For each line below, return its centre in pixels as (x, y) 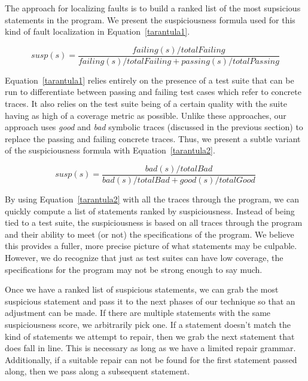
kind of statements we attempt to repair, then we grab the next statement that (150, 336)
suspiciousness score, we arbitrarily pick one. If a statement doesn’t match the (148, 324)
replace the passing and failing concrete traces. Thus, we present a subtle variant (153, 138)
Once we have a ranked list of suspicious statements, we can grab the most (142, 289)
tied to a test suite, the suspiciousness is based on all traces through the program (154, 222)
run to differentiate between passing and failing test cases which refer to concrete (153, 92)
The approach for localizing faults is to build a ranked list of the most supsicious (153, 8)
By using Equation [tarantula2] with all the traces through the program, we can (152, 199)
